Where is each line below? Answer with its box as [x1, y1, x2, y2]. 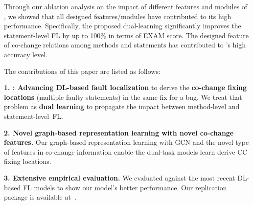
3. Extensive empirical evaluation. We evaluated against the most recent [4, 172, 235, 182]
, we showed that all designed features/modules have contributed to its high [4, 11, 231, 21]
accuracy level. [4, 49, 48, 59]
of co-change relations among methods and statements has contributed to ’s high [4, 40, 246, 50]
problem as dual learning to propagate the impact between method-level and [4, 101, 240, 112]
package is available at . [4, 192, 76, 202]
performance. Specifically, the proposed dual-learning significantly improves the [4, 21, 241, 31]
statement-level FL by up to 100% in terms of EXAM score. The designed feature [4, 30, 249, 40]
